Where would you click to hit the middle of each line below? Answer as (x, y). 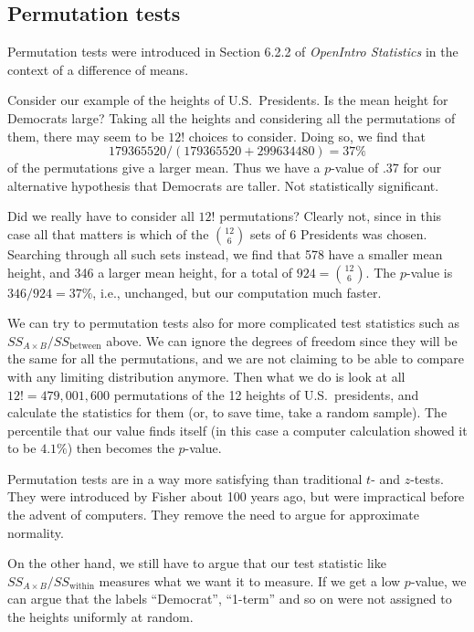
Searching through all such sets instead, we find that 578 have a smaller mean (225, 253)
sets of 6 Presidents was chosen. (338, 233)
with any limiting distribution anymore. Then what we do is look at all (206, 376)
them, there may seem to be (86, 136)
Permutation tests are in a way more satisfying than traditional (185, 478)
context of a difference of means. (98, 69)
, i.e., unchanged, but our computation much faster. (237, 292)
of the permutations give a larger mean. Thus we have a (164, 168)
